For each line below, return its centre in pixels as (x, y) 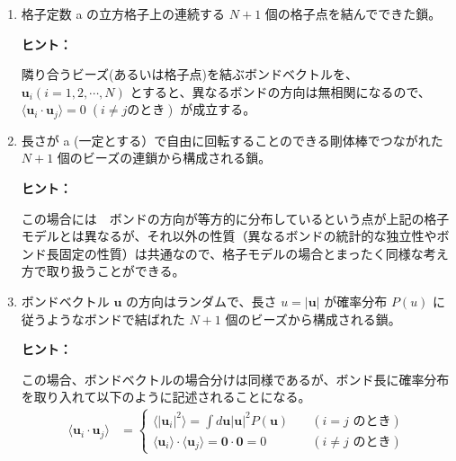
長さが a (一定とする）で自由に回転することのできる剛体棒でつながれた (232, 140)
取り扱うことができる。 (116, 271)
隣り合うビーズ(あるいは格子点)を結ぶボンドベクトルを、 (189, 74)
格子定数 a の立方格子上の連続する (123, 13)
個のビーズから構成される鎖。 (313, 319)
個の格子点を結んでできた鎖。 (353, 13)
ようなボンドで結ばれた (116, 319)
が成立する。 (218, 109)
